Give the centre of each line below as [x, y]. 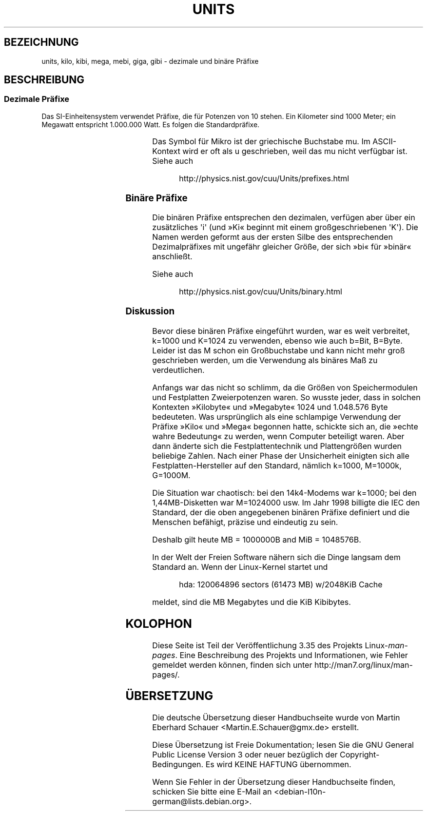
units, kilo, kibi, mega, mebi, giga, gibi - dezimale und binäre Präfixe [150, 61]
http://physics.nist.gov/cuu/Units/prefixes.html [264, 178]
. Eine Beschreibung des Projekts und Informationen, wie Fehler [291, 655]
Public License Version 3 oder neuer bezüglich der [245, 755]
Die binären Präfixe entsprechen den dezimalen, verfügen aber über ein [284, 218]
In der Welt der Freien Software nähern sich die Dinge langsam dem [276, 557]
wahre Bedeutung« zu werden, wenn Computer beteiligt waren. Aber [278, 436]
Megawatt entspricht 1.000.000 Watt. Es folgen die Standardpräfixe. [151, 124]
